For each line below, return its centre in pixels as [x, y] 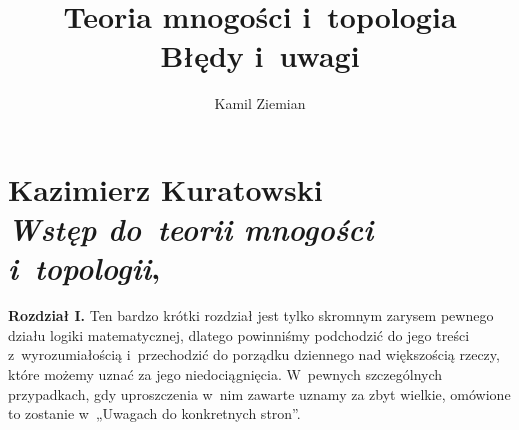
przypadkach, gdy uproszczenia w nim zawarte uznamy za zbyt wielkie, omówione [259, 393]
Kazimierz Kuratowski [165, 188]
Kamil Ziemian [260, 103]
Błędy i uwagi [260, 55]
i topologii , [84, 268]
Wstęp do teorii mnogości [191, 229]
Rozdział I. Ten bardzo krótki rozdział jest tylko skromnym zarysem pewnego [251, 315]
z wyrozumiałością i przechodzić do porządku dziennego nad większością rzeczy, [254, 354]
